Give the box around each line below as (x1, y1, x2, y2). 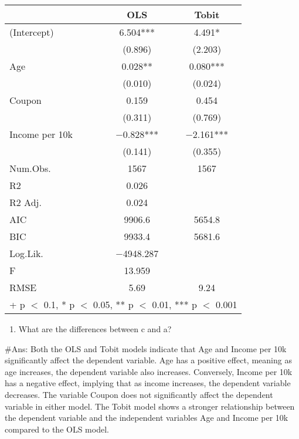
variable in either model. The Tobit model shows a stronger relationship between (5, 400, 295, 412)
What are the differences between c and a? (18, 323, 172, 335)
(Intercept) (9, 25, 54, 39)
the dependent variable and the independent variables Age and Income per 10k (5, 411, 288, 424)
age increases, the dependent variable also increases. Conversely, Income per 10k (5, 365, 293, 377)
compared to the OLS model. (5, 423, 109, 435)
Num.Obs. (9, 161, 51, 175)
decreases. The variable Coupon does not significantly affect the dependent (5, 388, 273, 400)
